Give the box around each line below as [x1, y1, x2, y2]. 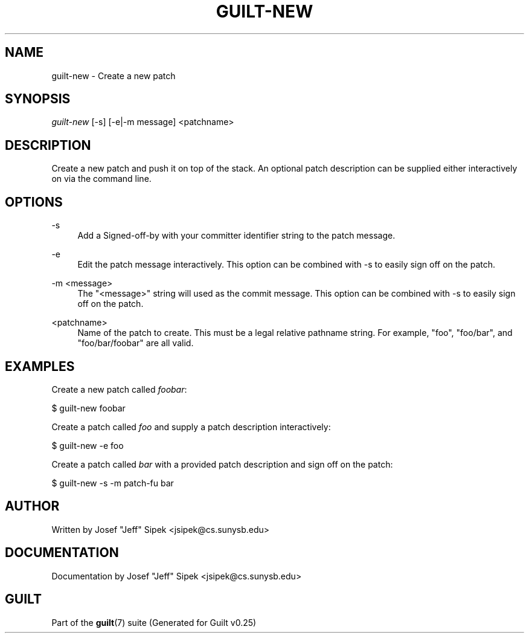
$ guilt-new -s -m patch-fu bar [51, 477, 174, 488]
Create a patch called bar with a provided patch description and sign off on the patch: [51, 459, 393, 469]
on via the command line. [51, 173, 152, 184]
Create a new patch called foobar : [51, 384, 187, 395]
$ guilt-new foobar [51, 402, 126, 413]
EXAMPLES [5, 358, 75, 374]
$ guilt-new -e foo [51, 440, 124, 451]
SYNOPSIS [5, 91, 71, 107]
